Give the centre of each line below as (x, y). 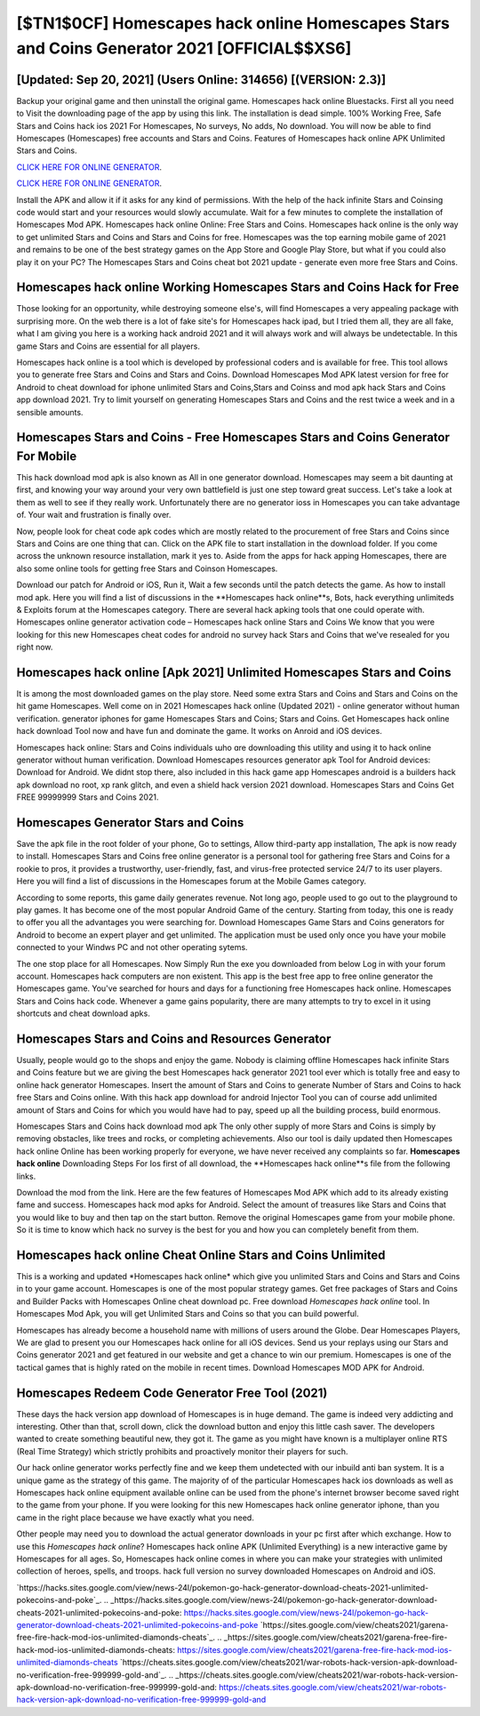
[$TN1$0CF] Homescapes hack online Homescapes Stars (233, 23)
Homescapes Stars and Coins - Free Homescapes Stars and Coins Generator (233, 437)
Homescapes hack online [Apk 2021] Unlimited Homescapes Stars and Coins (234, 672)
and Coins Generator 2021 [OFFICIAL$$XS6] (184, 48)
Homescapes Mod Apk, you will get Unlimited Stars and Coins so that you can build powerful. (188, 1314)
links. (26, 1176)
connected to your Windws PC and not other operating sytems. (132, 947)
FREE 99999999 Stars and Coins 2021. (88, 797)
